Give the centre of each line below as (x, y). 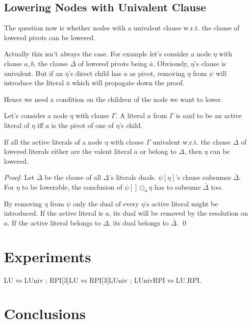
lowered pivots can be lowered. (50, 37)
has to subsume (178, 186)
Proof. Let (19, 177)
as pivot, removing (157, 73)
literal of (17, 125)
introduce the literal (34, 83)
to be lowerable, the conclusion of (72, 186)
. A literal (130, 115)
